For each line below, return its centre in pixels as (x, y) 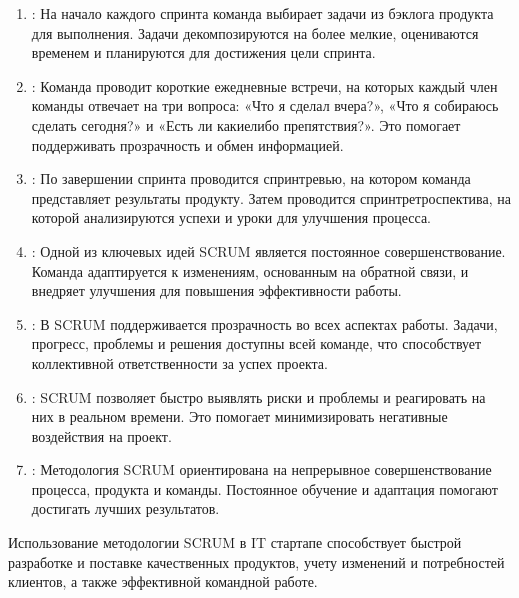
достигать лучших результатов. (125, 508)
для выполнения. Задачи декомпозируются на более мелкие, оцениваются (255, 32)
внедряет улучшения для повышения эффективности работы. (216, 290)
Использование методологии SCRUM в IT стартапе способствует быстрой (235, 542)
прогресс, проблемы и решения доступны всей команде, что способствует (256, 343)
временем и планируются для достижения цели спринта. (203, 52)
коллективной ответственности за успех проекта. (179, 362)
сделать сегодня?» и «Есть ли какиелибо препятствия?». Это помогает (246, 124)
